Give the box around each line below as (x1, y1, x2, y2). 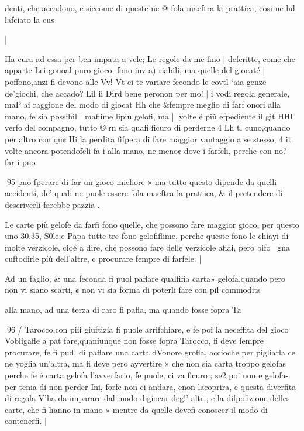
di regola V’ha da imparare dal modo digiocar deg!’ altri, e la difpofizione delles (5, 392, 290, 404)
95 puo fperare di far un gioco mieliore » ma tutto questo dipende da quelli (6, 175, 277, 187)
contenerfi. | (5, 415, 47, 427)
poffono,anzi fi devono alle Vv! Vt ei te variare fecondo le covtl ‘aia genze (5, 75, 267, 87)
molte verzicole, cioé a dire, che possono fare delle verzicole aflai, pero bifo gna (5, 241, 290, 253)
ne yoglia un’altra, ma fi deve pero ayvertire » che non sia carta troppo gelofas (5, 357, 286, 370)
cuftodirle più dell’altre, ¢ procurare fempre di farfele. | (5, 252, 202, 265)
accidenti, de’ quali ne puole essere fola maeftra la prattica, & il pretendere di (5, 187, 283, 199)
